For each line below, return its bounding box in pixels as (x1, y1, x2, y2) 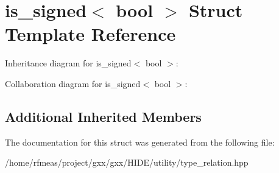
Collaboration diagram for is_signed (5, 77, 141, 90)
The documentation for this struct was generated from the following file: (5, 135, 275, 148)
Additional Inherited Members (5, 107, 202, 125)
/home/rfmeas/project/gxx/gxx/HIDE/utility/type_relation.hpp (5, 156, 249, 169)
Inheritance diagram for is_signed (5, 57, 132, 69)
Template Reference (5, 21, 176, 46)
